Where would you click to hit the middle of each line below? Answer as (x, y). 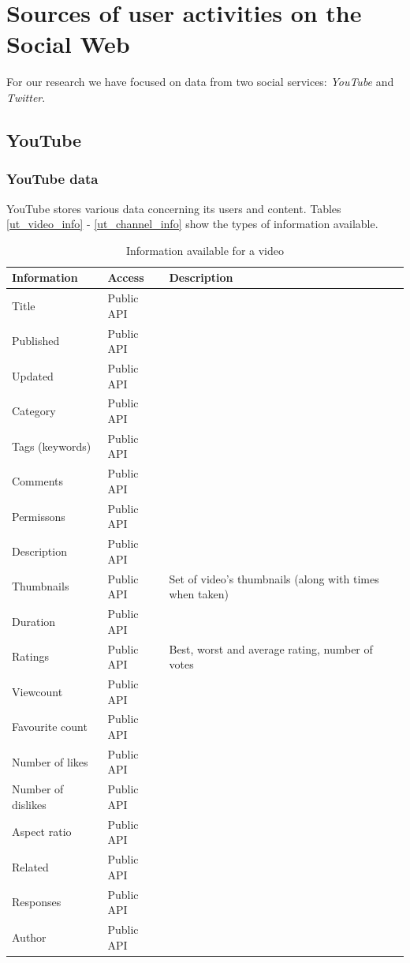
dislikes (29, 804)
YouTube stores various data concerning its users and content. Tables (174, 208)
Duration (34, 621)
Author (29, 937)
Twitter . (26, 97)
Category (34, 411)
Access (126, 277)
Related (30, 866)
